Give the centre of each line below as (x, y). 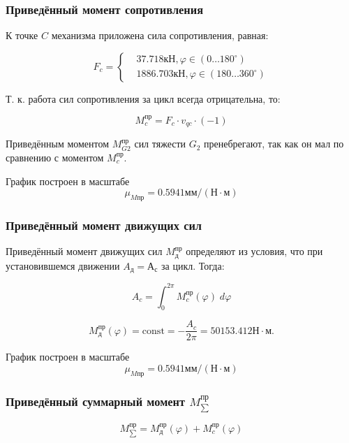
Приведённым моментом (58, 144)
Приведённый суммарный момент (95, 401)
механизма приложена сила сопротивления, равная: (160, 35)
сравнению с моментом (55, 157)
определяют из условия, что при (254, 251)
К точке (22, 35)
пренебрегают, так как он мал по (274, 144)
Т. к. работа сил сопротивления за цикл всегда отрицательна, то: (143, 98)
